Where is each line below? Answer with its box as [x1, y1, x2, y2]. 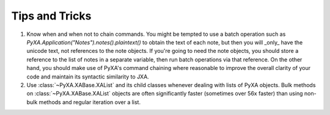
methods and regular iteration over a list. [38, 98, 141, 106]
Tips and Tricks [11, 9, 92, 23]
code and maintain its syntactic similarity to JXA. [26, 73, 149, 80]
